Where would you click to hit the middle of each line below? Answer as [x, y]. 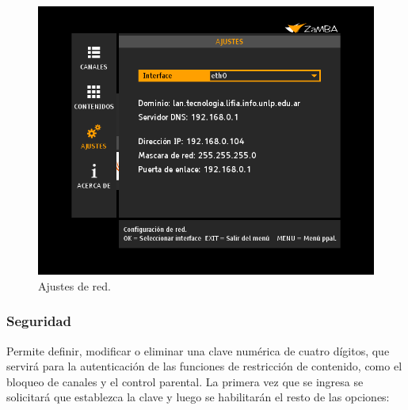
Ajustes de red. [74, 285]
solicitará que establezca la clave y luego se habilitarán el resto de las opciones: [198, 397]
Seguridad [39, 321]
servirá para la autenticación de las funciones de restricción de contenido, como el [204, 366]
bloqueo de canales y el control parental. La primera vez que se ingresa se [185, 381]
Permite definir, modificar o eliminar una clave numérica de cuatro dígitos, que [198, 350]
